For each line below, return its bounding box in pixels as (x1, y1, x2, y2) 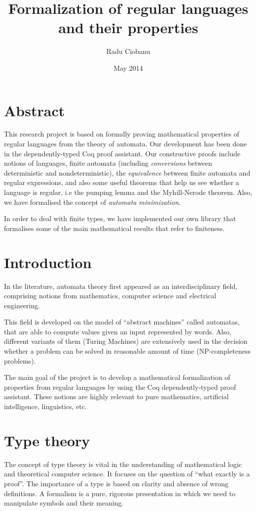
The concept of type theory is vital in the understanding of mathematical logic (4, 459, 242, 469)
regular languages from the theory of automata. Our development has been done (4, 139, 247, 149)
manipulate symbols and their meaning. (4, 498, 124, 508)
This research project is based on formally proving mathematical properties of (4, 129, 240, 139)
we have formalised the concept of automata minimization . (4, 196, 181, 207)
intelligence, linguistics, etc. (4, 401, 87, 412)
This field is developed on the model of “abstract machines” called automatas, (4, 317, 240, 327)
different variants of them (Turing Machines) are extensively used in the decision (4, 336, 248, 346)
